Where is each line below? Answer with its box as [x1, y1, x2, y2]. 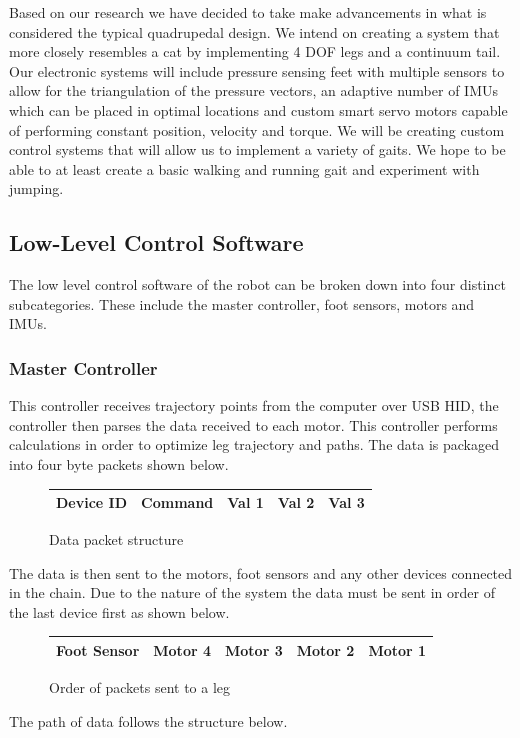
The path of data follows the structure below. [9, 710, 288, 731]
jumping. [9, 178, 64, 199]
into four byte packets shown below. [9, 453, 229, 474]
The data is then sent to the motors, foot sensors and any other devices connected [9, 562, 513, 583]
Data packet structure [49, 529, 184, 550]
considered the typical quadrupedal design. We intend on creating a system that [9, 21, 500, 42]
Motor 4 [153, 639, 211, 660]
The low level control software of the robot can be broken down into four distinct [9, 274, 506, 295]
